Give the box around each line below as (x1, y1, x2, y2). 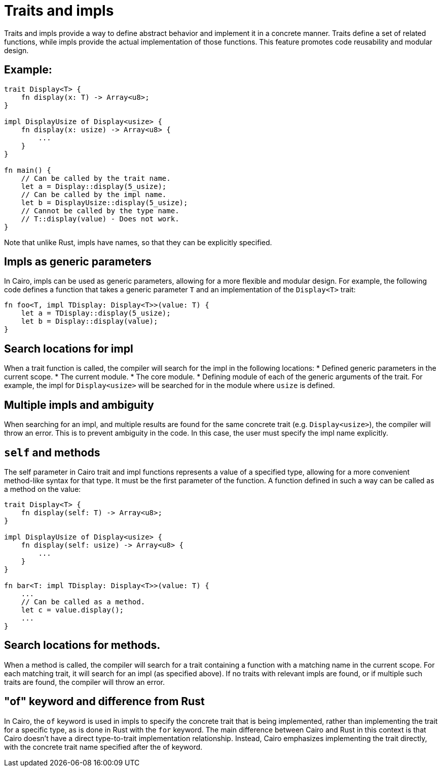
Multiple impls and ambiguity (4, 398, 154, 411)
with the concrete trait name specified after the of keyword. (4, 742, 203, 751)
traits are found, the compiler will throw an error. (4, 677, 165, 686)
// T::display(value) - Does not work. (21, 214, 179, 223)
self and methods (4, 446, 100, 459)
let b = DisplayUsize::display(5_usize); (21, 198, 188, 207)
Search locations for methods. (4, 639, 161, 652)
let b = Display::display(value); (21, 317, 158, 326)
